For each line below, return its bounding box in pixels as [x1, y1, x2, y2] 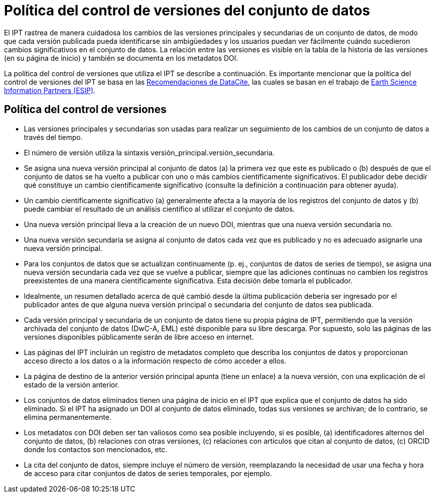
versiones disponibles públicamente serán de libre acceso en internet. [24, 332, 254, 341]
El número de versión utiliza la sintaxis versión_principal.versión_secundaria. [24, 148, 275, 157]
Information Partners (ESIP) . [4, 86, 96, 95]
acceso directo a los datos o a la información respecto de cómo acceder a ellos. [24, 356, 287, 365]
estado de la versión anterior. [24, 380, 119, 389]
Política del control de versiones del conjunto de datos [4, 2, 370, 19]
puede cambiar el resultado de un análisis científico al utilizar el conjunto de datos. [24, 204, 295, 213]
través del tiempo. [24, 132, 83, 141]
